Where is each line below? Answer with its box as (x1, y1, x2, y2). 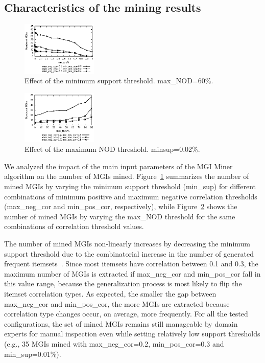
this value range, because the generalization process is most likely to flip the (4, 278, 242, 289)
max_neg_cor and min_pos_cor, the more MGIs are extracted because (4, 298, 230, 309)
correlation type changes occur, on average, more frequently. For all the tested (4, 308, 248, 319)
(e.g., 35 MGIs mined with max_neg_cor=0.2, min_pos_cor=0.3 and (4, 338, 224, 349)
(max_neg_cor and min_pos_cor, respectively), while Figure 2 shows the (4, 201, 237, 212)
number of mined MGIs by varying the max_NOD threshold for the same (4, 211, 235, 221)
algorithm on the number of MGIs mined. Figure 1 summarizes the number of (4, 171, 249, 181)
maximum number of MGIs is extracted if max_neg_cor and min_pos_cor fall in (4, 268, 261, 279)
